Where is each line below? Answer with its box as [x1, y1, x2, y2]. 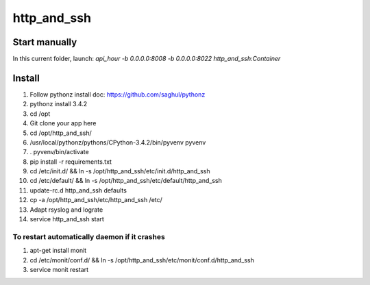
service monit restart [29, 265, 89, 273]
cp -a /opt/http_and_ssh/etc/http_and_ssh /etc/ [29, 196, 162, 204]
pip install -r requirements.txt [29, 158, 112, 166]
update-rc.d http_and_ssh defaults [29, 186, 127, 195]
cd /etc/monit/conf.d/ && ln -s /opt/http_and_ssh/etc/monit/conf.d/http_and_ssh [29, 256, 255, 264]
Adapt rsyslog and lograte [29, 206, 103, 214]
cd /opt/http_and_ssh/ [29, 129, 92, 137]
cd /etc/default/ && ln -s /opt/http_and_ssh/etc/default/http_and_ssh [29, 177, 223, 185]
